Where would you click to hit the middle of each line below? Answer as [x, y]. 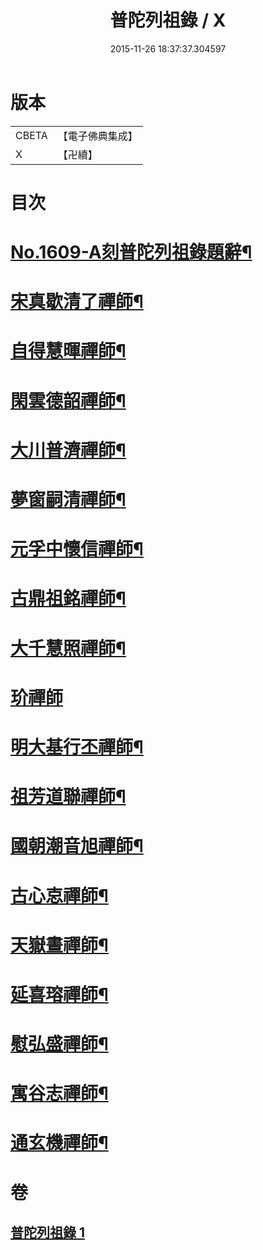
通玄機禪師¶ [59, 1143]
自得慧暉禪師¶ [68, 351]
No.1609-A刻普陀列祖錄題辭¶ [131, 252]
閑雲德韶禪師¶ [68, 400]
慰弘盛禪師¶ [59, 1044]
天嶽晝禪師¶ [59, 945]
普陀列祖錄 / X [168, 20]
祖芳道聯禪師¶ [68, 797]
